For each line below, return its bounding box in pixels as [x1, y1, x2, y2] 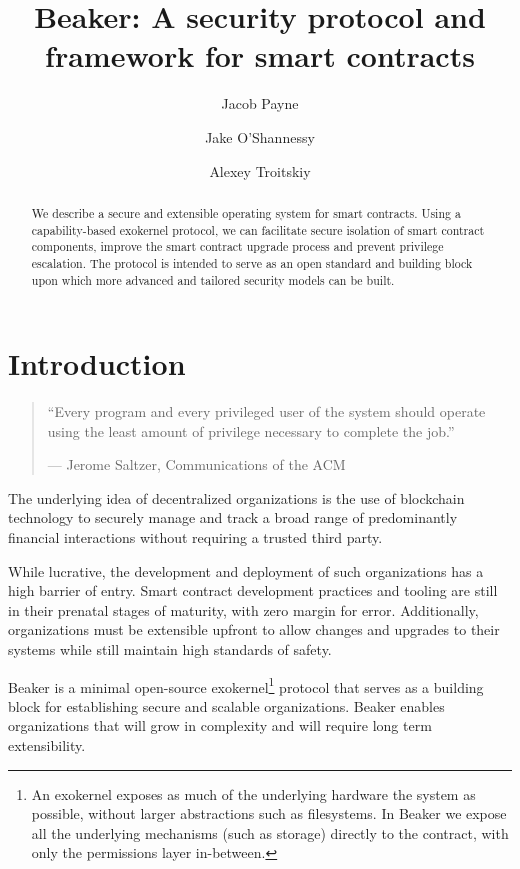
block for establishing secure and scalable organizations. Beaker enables [8, 695, 445, 716]
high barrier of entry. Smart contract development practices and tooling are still [8, 580, 498, 601]
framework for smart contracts [45, 35, 475, 76]
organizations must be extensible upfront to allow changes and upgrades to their [8, 619, 500, 640]
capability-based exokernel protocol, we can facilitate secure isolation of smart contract [31, 221, 485, 238]
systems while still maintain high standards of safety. [8, 639, 332, 660]
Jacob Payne [221, 93, 299, 114]
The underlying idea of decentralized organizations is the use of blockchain [8, 487, 465, 508]
